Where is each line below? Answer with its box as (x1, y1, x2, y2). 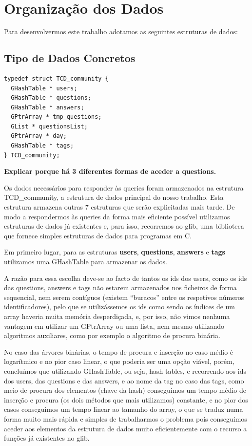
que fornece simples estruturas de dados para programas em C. (4, 230, 192, 240)
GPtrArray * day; (11, 132, 67, 140)
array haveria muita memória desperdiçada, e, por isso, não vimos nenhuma (4, 311, 230, 321)
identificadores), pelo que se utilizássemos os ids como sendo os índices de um (4, 301, 235, 312)
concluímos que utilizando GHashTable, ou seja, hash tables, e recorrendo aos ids (4, 365, 246, 376)
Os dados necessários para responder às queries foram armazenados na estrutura (4, 182, 244, 192)
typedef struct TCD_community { (4, 75, 109, 82)
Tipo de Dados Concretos (4, 50, 136, 65)
